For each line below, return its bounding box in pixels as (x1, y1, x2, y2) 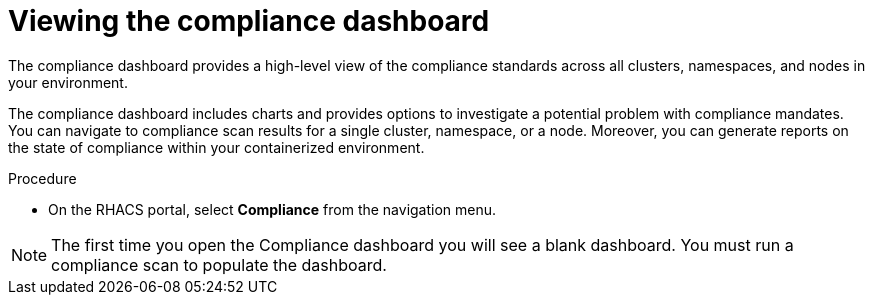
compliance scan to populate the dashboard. (51, 254, 387, 275)
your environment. (8, 73, 128, 91)
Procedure (8, 169, 77, 187)
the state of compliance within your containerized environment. (8, 138, 425, 156)
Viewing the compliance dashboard (8, 4, 490, 38)
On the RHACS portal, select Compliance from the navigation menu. (48, 200, 497, 218)
